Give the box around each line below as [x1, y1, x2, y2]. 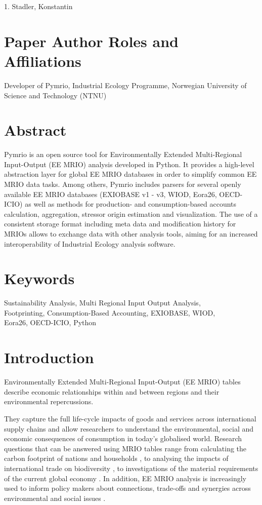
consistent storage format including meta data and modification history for [4, 218, 236, 229]
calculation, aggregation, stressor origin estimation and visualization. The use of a [4, 208, 258, 219]
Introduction [4, 347, 94, 368]
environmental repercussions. [4, 396, 94, 407]
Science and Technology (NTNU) [4, 90, 107, 100]
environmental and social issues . [4, 492, 106, 503]
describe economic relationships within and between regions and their [4, 386, 220, 397]
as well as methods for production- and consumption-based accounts [25, 199, 237, 209]
